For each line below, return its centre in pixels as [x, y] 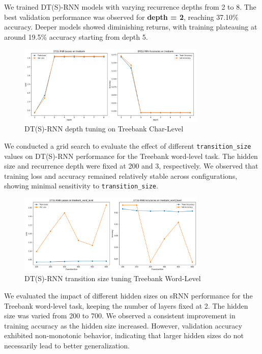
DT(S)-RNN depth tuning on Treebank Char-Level [104, 129]
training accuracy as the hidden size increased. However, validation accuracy [123, 325]
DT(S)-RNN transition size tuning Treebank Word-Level [113, 278]
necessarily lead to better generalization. [67, 345]
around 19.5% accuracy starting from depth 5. [76, 36]
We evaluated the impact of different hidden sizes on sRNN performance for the [128, 296]
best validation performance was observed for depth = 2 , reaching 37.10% [121, 17]
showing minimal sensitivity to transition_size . [81, 186]
